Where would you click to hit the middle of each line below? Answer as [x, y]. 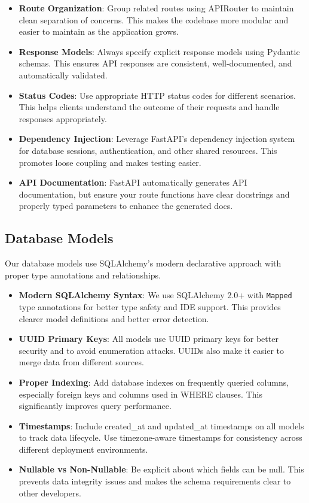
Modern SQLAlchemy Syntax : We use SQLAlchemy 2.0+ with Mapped [155, 295]
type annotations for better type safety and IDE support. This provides [150, 306]
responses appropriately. [63, 118]
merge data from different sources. [81, 362]
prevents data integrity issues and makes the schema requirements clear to [155, 481]
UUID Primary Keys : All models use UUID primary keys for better [149, 339]
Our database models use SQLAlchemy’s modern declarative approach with [143, 263]
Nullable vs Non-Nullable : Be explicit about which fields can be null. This [161, 469]
